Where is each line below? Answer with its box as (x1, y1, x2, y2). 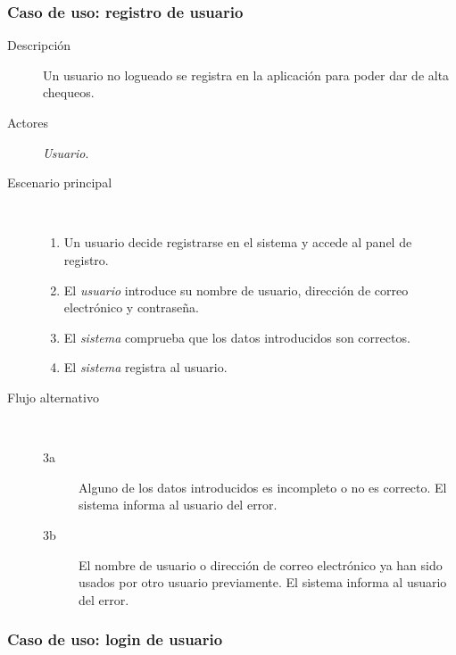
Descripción (7, 36, 71, 54)
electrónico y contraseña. (63, 298, 199, 317)
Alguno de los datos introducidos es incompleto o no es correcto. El (79, 477, 447, 496)
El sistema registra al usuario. (63, 358, 228, 377)
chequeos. (43, 83, 95, 102)
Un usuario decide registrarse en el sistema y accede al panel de (63, 233, 412, 252)
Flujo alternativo (7, 387, 99, 406)
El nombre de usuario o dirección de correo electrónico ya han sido (79, 555, 443, 574)
